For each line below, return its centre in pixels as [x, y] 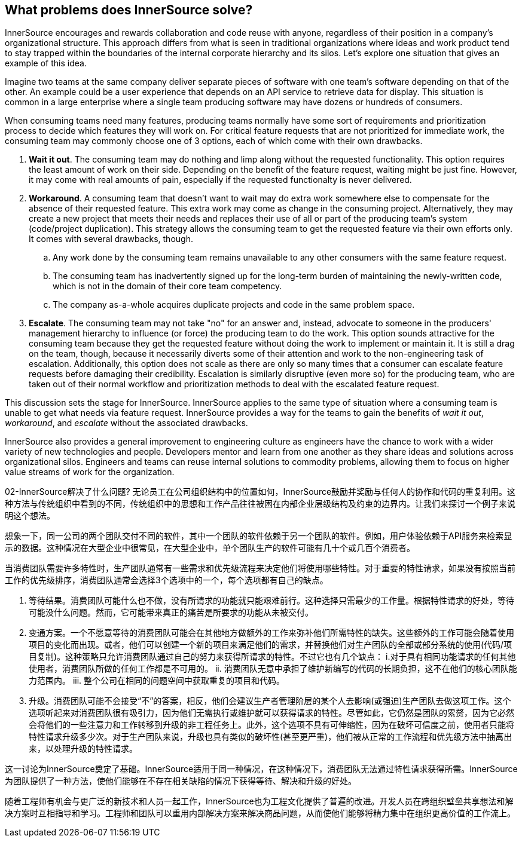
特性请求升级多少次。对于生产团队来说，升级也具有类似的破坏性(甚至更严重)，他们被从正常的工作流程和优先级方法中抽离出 [271, 737]
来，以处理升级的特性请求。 [83, 749]
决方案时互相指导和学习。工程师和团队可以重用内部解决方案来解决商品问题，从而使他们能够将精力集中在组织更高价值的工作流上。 [260, 813]
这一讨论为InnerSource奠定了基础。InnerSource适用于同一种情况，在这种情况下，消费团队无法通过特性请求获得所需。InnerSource [261, 769]
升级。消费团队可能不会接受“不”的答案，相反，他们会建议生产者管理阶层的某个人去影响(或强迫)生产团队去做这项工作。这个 [270, 701]
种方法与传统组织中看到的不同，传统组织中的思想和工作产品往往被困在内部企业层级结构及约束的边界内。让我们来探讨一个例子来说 [260, 504]
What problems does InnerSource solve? [129, 10]
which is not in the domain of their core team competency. [167, 286]
